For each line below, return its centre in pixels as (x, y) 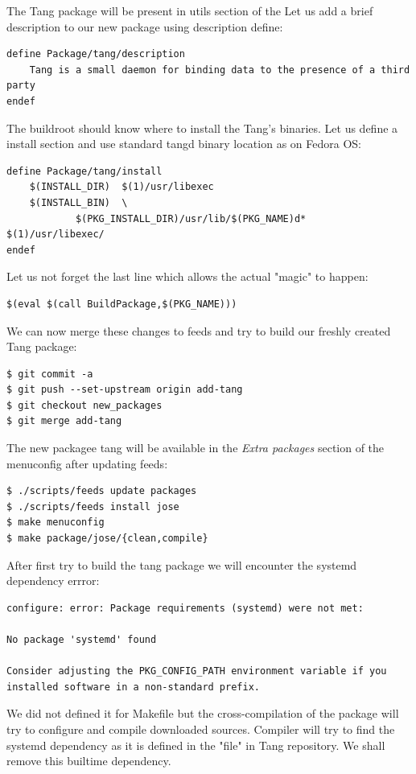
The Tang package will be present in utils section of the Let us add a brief (190, 10)
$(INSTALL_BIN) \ (78, 202)
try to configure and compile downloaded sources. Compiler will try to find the (201, 729)
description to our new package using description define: (145, 26)
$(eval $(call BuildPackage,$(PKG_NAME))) (122, 304)
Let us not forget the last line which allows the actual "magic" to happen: (187, 276)
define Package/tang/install (84, 171)
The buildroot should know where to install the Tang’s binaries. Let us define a (202, 128)
